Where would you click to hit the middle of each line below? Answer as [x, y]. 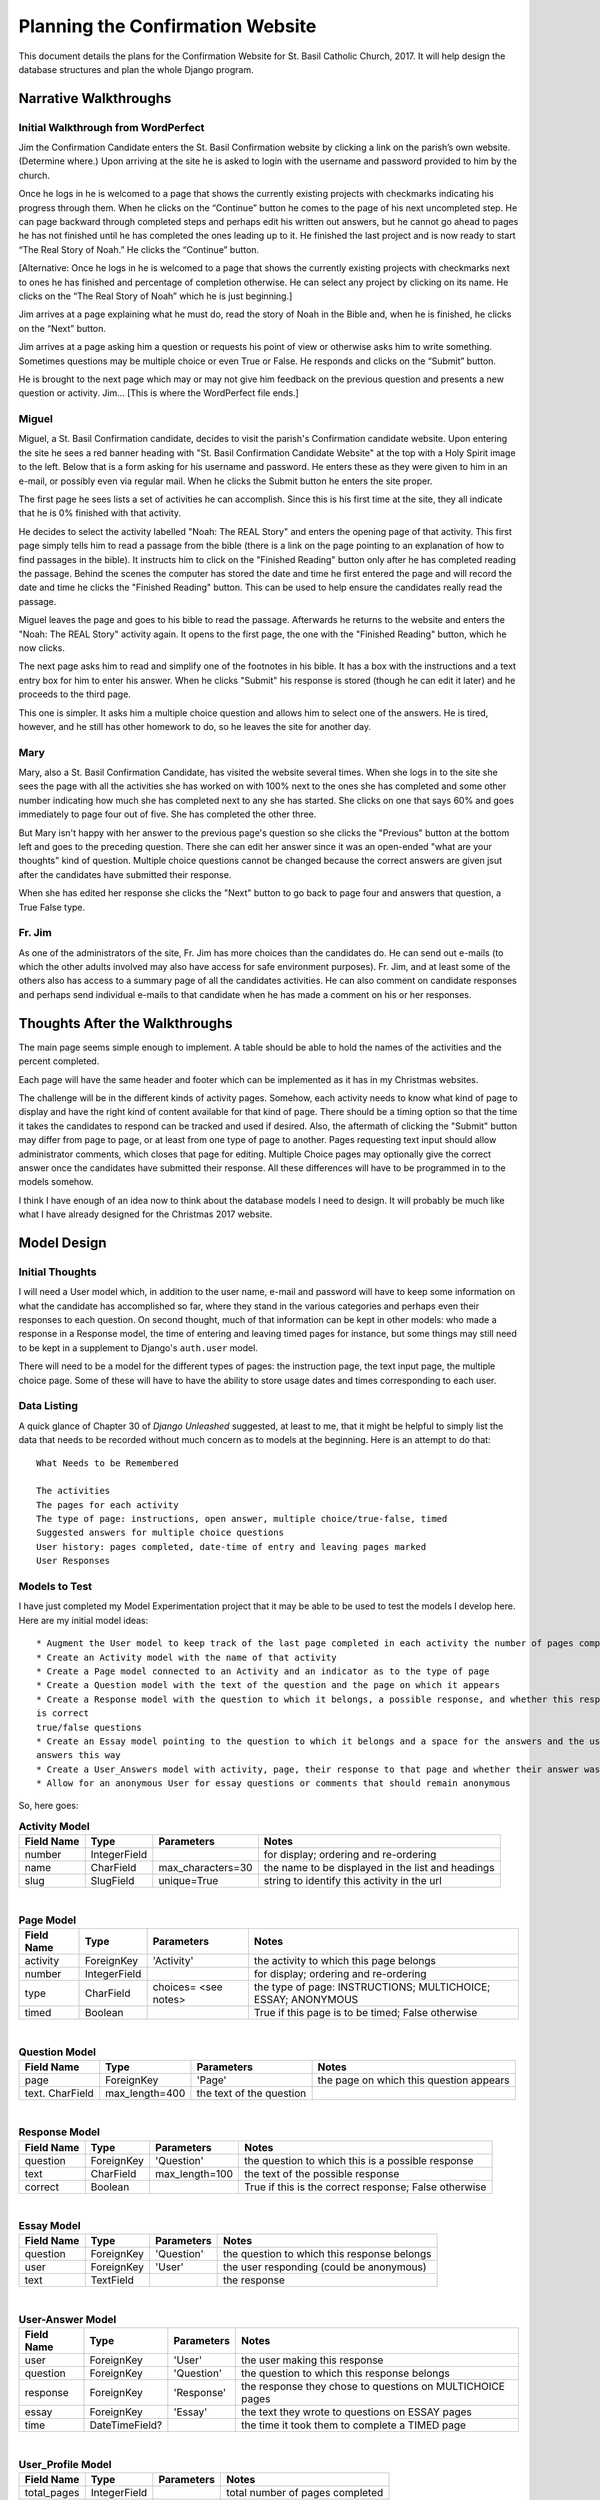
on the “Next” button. [62, 328]
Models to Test [55, 1586]
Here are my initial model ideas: [83, 1620]
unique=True [188, 1881]
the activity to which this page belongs [345, 1960]
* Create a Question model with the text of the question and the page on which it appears [268, 1685]
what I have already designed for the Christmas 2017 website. [145, 1214]
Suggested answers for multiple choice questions [160, 1533]
